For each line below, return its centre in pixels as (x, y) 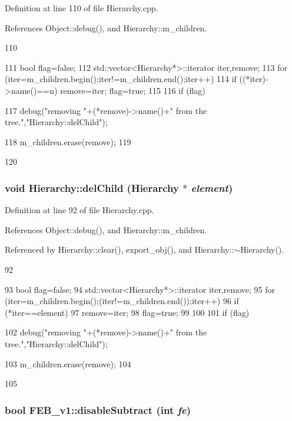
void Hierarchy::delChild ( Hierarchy (92, 187)
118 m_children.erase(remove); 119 (68, 141)
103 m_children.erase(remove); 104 (68, 363)
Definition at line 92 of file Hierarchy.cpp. (79, 210)
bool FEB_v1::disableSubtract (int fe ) (98, 409)
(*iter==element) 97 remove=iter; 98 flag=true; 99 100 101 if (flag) (127, 312)
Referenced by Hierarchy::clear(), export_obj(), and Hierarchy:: (120, 249)
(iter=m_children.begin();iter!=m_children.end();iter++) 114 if (121, 79)
